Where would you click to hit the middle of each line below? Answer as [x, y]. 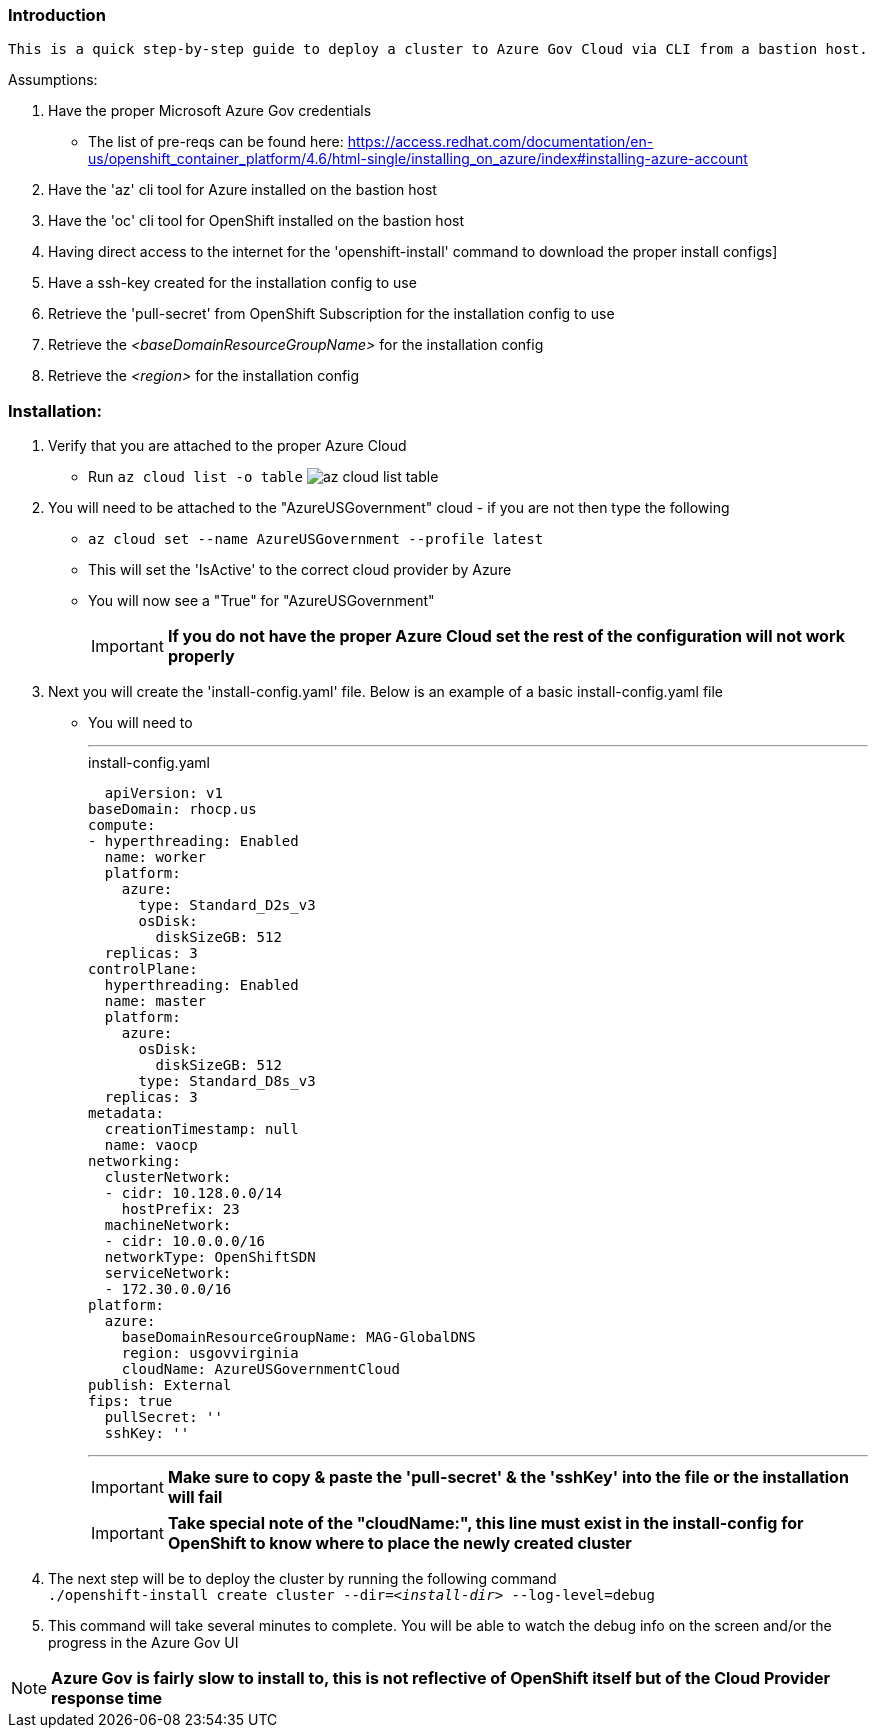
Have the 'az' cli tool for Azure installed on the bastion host [242, 190]
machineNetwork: [168, 1225]
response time [107, 1698]
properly [201, 656]
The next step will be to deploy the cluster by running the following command [302, 1579]
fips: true [130, 1401]
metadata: [126, 1113]
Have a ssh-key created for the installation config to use [232, 283]
